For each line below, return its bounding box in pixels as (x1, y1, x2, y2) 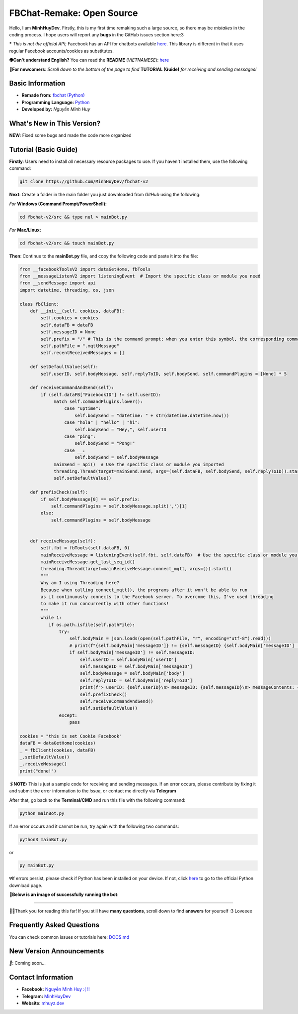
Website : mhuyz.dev (21, 1000, 65, 1006)
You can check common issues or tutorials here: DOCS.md (9, 934, 129, 940)
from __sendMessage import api (19, 280, 96, 286)
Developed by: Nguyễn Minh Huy (21, 106, 90, 112)
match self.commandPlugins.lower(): (54, 399, 143, 404)
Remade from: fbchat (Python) (21, 92, 85, 98)
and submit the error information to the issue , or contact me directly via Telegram (9, 788, 176, 794)
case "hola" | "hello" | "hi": (64, 420, 141, 425)
